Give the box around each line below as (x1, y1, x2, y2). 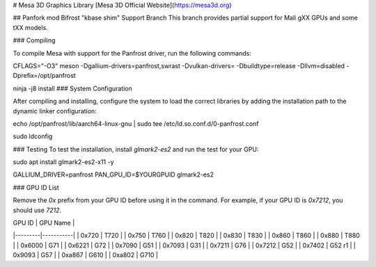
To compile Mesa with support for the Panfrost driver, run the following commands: (13, 49, 252, 57)
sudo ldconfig (13, 132, 53, 140)
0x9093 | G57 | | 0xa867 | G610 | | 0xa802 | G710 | (13, 251, 158, 259)
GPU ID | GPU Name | (13, 219, 75, 227)
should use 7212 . (13, 206, 62, 214)
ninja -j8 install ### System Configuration (13, 84, 132, 92)
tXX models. (13, 23, 48, 31)
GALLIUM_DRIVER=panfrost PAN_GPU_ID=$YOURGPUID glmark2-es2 (13, 170, 214, 179)
